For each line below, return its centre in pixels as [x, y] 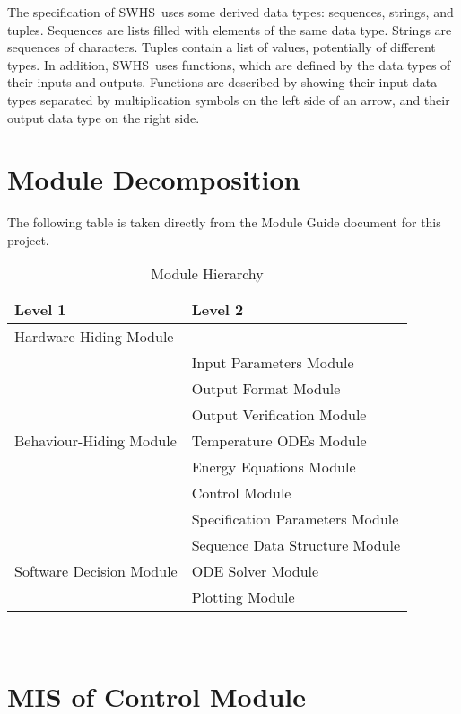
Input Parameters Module [273, 363]
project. [28, 239]
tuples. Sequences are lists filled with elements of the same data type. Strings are [230, 29]
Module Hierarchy [207, 274]
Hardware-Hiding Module [94, 337]
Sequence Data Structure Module [296, 545]
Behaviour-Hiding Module [96, 441]
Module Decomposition [154, 179]
